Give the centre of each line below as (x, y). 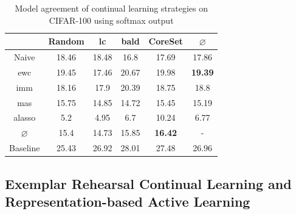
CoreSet (166, 41)
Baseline (25, 148)
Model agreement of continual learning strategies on (112, 8)
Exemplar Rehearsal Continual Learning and (148, 183)
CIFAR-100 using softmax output (111, 20)
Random (66, 41)
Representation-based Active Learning (128, 201)
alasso (25, 117)
